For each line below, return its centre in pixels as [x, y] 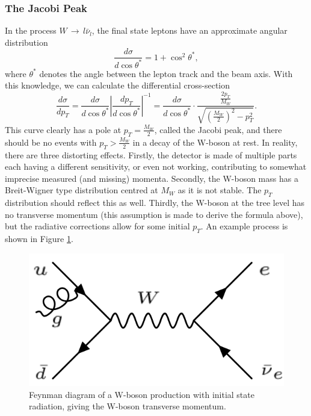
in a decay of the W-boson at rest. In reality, [215, 142]
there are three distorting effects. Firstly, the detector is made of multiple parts [151, 154]
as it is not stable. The [220, 190]
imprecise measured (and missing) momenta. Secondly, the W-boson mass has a [152, 178]
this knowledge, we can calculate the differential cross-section [118, 85]
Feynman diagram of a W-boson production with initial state [142, 394]
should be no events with [51, 142]
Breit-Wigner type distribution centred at [82, 190]
